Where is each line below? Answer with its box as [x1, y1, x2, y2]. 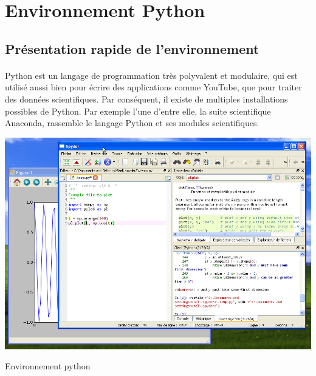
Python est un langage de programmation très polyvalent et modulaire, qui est [5, 69, 298, 81]
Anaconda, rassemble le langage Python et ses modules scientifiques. [5, 116, 259, 129]
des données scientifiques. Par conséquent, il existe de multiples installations [5, 92, 288, 105]
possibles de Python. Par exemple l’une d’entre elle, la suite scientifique [5, 104, 271, 117]
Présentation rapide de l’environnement [5, 39, 259, 58]
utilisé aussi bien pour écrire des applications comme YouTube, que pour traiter [5, 81, 302, 93]
